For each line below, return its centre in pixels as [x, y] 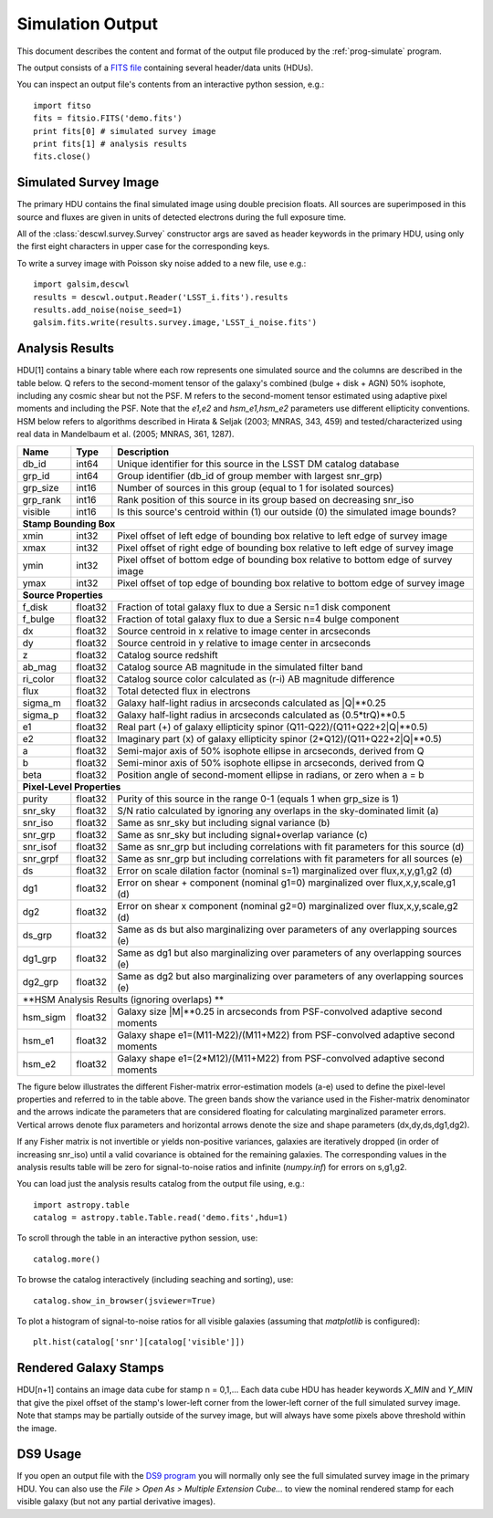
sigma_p [41, 715]
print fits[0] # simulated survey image [125, 131]
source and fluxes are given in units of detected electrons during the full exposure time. [182, 217]
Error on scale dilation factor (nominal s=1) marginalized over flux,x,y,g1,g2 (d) [285, 870]
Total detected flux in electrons [184, 691]
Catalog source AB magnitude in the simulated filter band [240, 666]
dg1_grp [40, 958]
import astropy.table [81, 1204]
